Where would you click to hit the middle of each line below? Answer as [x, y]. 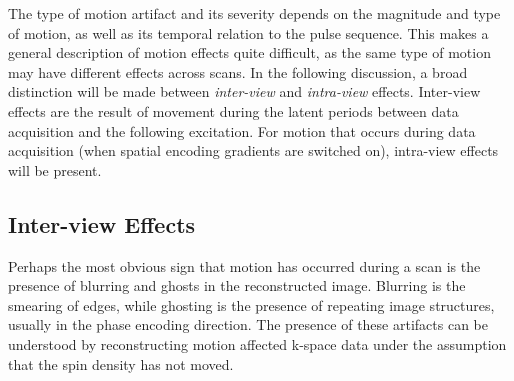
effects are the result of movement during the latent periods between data [233, 110]
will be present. [55, 169]
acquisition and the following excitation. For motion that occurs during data [242, 130]
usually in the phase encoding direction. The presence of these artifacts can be [248, 324]
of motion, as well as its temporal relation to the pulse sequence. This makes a [248, 32]
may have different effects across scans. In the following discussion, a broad [238, 71]
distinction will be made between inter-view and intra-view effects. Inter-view [244, 91]
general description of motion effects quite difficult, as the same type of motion [249, 52]
